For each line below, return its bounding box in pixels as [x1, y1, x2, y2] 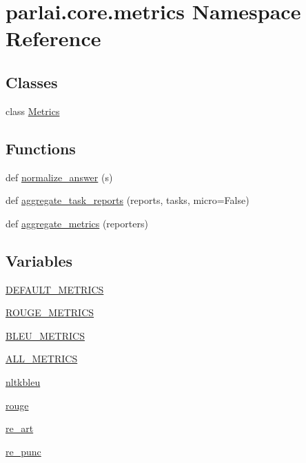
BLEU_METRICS [6, 328, 85, 342]
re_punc [6, 444, 41, 458]
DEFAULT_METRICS [6, 282, 104, 296]
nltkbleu [6, 374, 41, 389]
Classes [6, 71, 58, 92]
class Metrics [6, 103, 60, 118]
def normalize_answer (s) [6, 169, 113, 184]
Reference [6, 24, 101, 52]
